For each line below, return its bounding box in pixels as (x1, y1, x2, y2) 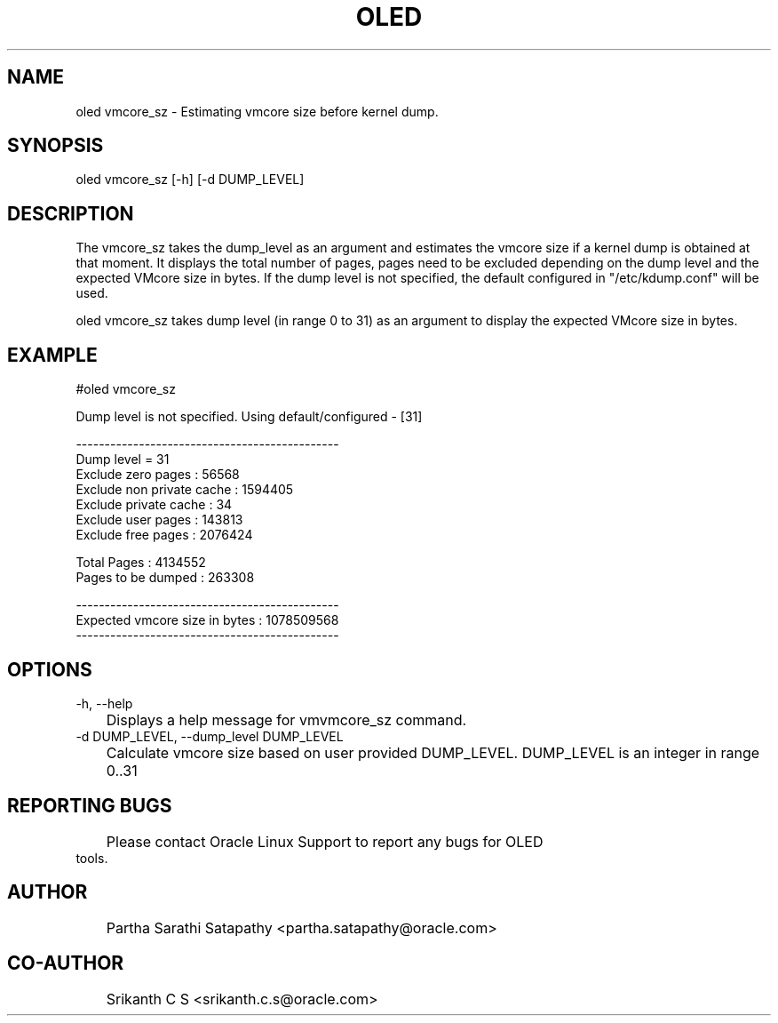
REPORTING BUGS (7, 795, 172, 818)
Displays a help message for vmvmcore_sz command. (106, 710, 467, 729)
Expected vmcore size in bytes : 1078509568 (75, 612, 339, 628)
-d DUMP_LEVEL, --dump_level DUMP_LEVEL (75, 728, 344, 744)
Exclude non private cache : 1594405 (75, 482, 294, 498)
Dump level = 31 (75, 452, 170, 468)
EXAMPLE (7, 343, 98, 366)
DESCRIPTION (7, 202, 134, 225)
